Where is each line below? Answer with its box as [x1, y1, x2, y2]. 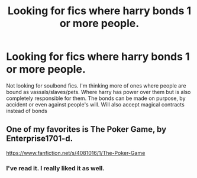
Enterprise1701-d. [6, 134, 73, 144]
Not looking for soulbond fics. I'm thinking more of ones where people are [6, 82, 186, 89]
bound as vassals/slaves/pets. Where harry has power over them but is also [6, 88, 191, 95]
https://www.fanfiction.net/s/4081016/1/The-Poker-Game [6, 149, 146, 156]
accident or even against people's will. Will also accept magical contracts [6, 101, 185, 108]
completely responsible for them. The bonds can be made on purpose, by [6, 95, 186, 102]
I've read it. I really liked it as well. [6, 164, 105, 172]
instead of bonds [6, 107, 47, 114]
